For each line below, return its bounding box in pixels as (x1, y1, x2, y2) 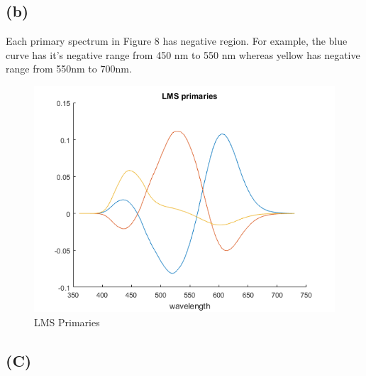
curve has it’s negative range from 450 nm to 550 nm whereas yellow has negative (6, 47, 360, 62)
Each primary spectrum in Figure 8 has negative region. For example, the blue (6, 33, 348, 48)
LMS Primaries (34, 314, 100, 329)
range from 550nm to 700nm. (6, 61, 132, 76)
